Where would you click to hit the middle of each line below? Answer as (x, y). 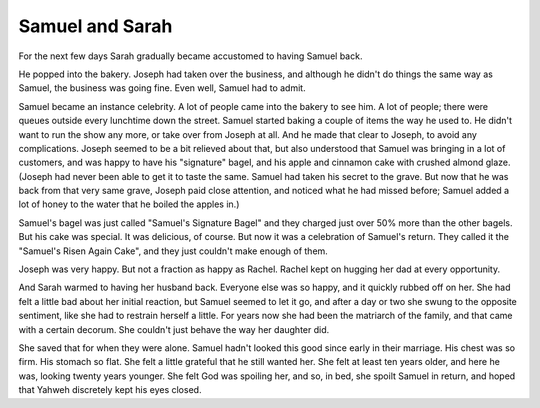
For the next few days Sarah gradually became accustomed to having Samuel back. (190, 56)
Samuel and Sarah (95, 26)
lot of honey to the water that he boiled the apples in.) (129, 204)
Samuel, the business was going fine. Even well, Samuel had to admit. (162, 88)
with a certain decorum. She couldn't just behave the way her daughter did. (174, 329)
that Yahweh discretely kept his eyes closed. (110, 390)
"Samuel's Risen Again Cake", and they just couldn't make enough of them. (173, 251)
